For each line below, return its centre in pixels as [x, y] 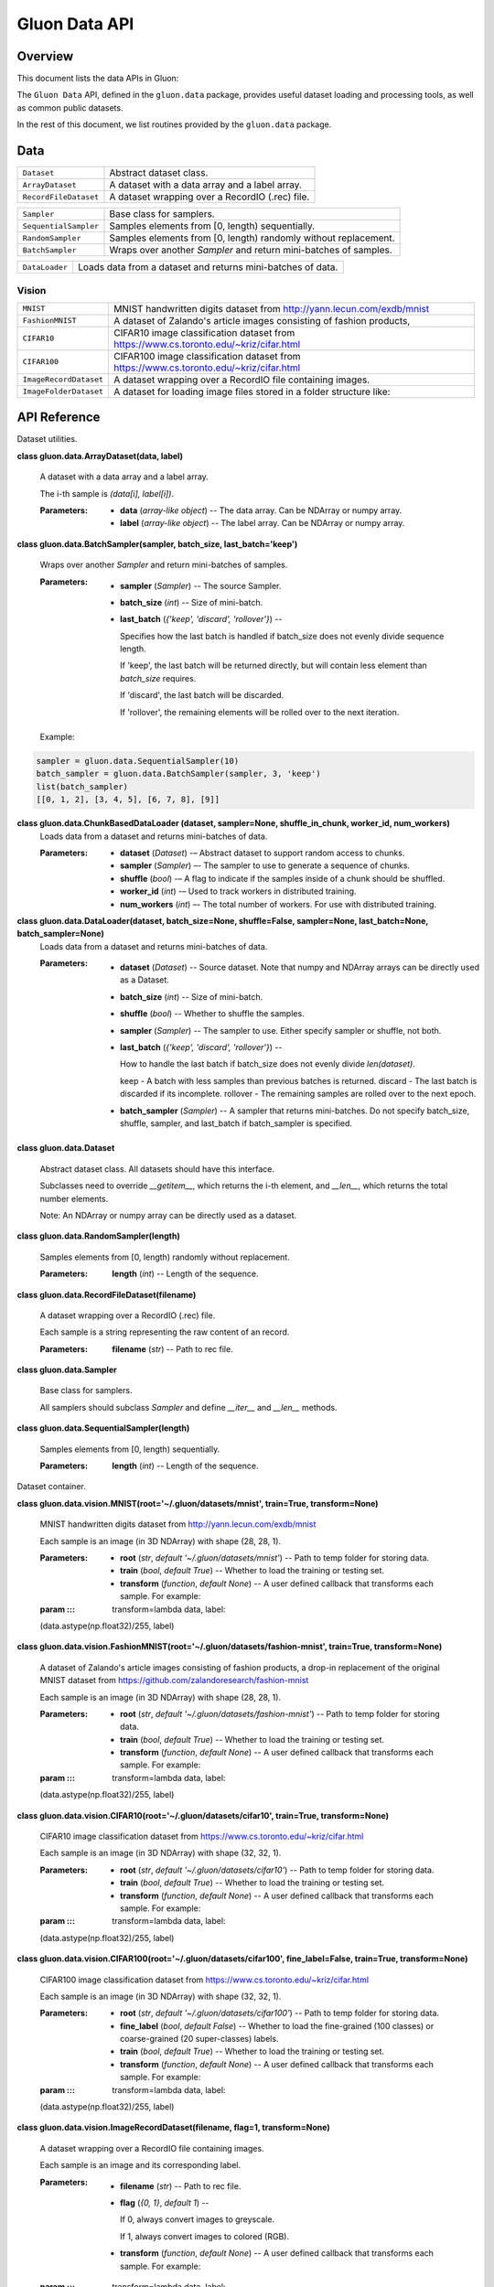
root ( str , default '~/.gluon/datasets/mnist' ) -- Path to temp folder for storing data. [275, 1557]
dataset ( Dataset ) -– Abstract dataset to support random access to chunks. [263, 853]
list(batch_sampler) [82, 786]
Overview [45, 56]
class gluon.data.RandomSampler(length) [98, 1236]
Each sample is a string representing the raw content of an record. [165, 1332]
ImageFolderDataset [63, 392]
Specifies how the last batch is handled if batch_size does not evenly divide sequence [282, 636]
